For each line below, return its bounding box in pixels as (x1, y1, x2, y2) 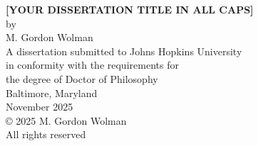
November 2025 (6, 99, 73, 114)
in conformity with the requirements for (6, 57, 179, 72)
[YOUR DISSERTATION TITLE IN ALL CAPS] (6, 2, 254, 16)
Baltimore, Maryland (6, 85, 98, 100)
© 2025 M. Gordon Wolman (6, 113, 127, 128)
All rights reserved (6, 127, 86, 142)
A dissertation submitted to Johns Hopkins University (6, 43, 242, 58)
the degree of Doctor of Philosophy (6, 71, 158, 86)
